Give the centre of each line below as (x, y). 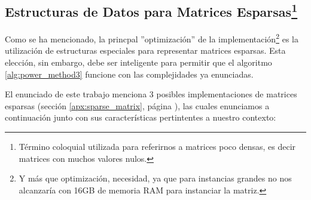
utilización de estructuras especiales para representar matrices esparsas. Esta (145, 50)
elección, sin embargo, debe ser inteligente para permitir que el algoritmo (138, 62)
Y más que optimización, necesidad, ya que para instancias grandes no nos (155, 178)
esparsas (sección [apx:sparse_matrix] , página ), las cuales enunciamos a (137, 105)
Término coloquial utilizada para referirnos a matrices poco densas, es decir (157, 147)
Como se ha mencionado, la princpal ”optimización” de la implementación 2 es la (152, 38)
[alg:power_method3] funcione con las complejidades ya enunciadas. (129, 74)
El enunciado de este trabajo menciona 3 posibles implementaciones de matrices (151, 94)
